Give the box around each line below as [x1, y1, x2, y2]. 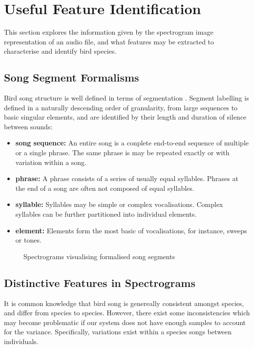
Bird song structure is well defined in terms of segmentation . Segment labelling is [4, 93, 249, 103]
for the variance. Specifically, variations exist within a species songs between [4, 327, 232, 337]
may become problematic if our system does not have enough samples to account [4, 317, 246, 327]
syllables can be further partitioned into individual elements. [15, 209, 197, 219]
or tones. [15, 235, 42, 245]
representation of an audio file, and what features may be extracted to [4, 36, 214, 46]
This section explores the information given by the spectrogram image [4, 27, 213, 37]
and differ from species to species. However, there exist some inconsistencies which [4, 307, 250, 318]
